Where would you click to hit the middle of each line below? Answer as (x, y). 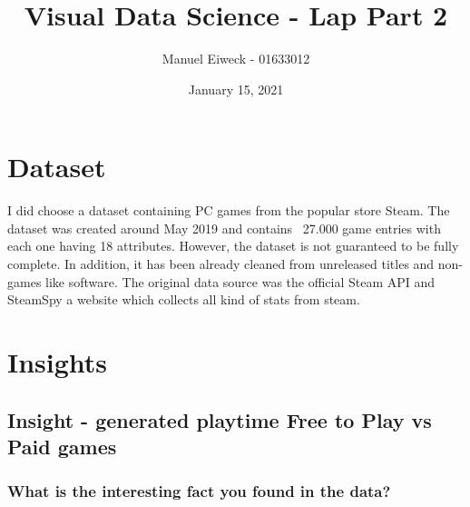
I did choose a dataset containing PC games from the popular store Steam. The (229, 210)
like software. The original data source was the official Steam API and (240, 281)
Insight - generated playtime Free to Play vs (220, 419)
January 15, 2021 (236, 89)
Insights (58, 362)
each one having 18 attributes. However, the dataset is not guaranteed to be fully (233, 246)
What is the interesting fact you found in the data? (199, 491)
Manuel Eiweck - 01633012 (236, 59)
